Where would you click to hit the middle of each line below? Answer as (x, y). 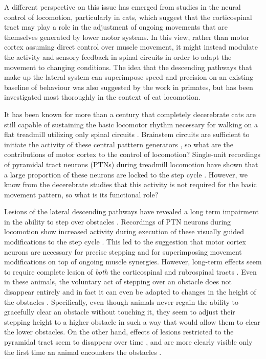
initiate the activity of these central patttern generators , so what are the (119, 144)
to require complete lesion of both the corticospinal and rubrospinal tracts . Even (130, 271)
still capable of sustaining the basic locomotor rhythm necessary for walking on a (131, 124)
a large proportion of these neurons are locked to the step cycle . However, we (126, 174)
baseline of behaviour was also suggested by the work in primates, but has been (129, 87)
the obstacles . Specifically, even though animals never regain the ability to (121, 301)
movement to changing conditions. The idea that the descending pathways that (128, 67)
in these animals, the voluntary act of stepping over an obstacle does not (118, 282)
